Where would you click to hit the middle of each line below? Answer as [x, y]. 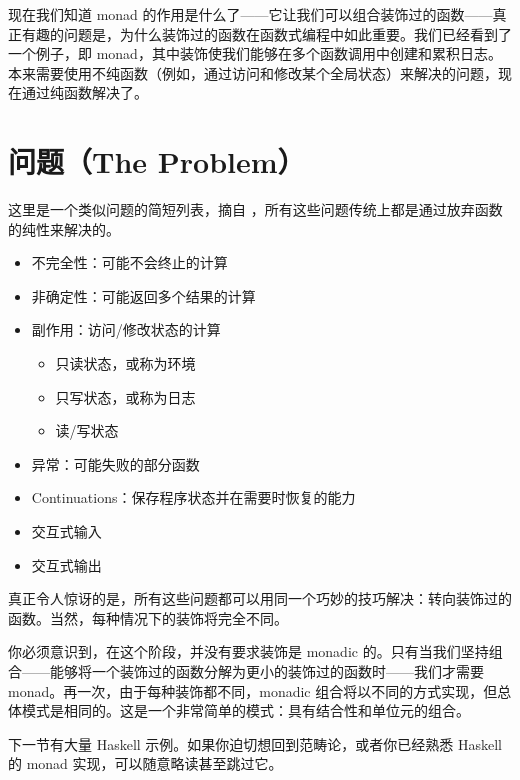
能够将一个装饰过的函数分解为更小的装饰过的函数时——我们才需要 [266, 671]
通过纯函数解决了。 [84, 92]
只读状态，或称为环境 [125, 363]
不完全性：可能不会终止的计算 [129, 262]
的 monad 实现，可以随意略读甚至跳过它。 [145, 763]
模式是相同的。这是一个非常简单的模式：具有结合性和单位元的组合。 [245, 710]
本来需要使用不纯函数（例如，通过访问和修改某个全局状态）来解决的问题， [253, 72]
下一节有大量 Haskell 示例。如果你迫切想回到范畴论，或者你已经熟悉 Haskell [255, 743]
